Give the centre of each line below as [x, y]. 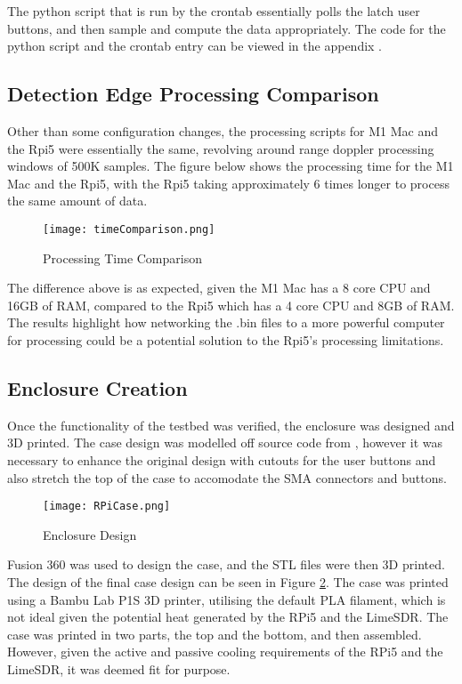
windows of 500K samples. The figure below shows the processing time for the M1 [231, 166]
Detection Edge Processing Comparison [193, 94]
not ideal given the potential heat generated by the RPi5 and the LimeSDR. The [228, 617]
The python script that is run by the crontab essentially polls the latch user [214, 11]
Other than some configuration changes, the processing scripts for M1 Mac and [223, 130]
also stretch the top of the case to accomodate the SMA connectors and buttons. [227, 477]
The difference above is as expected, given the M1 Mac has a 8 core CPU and [219, 288]
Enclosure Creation [97, 387]
